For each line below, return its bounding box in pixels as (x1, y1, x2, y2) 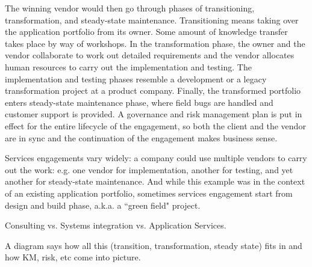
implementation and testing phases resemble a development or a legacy (5, 72, 267, 85)
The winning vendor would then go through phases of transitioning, (5, 2, 255, 14)
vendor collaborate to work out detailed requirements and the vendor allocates (5, 49, 295, 61)
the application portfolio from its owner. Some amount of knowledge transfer (5, 25, 288, 38)
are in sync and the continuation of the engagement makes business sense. (5, 131, 278, 144)
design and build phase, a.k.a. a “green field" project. (5, 198, 201, 211)
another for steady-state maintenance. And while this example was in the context (5, 175, 305, 188)
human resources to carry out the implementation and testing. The (5, 60, 252, 73)
